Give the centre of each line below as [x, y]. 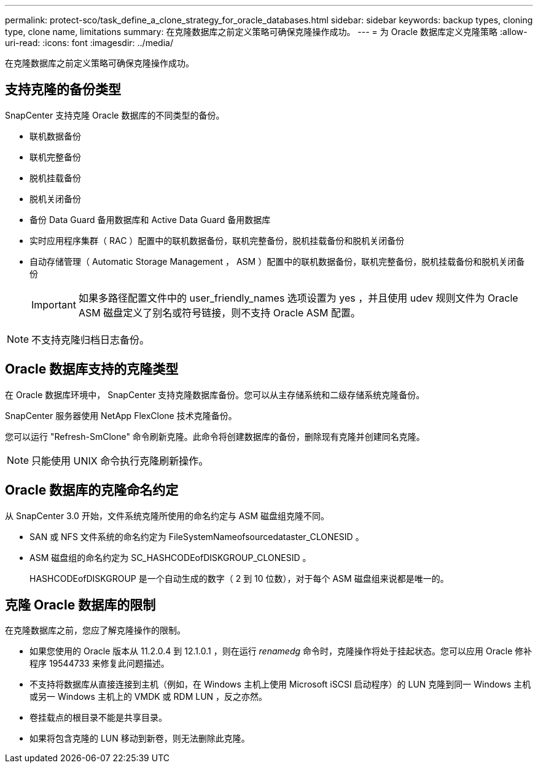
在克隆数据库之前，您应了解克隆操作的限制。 [95, 630]
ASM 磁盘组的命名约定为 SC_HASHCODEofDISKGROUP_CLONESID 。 [170, 557]
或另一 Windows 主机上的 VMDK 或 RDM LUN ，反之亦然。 [149, 697]
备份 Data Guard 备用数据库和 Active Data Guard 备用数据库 [150, 219]
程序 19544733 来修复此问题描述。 [99, 664]
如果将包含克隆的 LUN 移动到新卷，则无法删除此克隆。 [140, 739]
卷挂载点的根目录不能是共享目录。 [98, 718]
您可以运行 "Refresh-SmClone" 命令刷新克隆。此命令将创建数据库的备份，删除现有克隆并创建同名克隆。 [215, 436]
